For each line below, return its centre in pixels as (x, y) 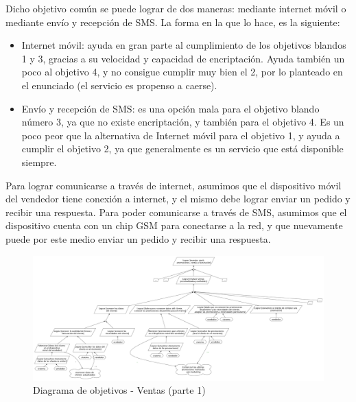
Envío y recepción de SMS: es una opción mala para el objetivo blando (170, 108)
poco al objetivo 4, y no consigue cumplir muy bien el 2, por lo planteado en (182, 72)
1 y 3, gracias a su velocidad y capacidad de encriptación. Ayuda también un (183, 58)
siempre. (39, 162)
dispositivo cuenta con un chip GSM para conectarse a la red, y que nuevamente (174, 225)
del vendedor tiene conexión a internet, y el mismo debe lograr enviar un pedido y (178, 199)
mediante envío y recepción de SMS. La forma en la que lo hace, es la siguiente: (173, 22)
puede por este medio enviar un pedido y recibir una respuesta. (138, 238)
